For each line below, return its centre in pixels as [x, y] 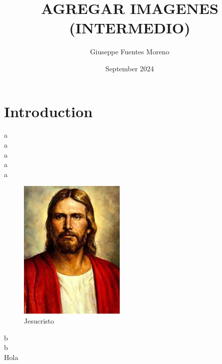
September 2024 [130, 68]
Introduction [48, 111]
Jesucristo [39, 321]
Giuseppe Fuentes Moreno [130, 52]
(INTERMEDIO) [130, 28]
